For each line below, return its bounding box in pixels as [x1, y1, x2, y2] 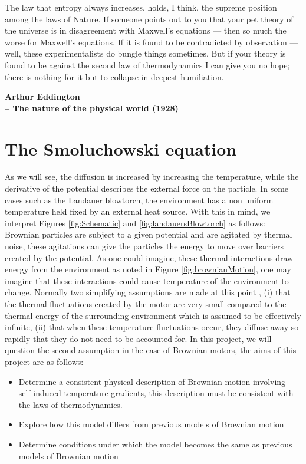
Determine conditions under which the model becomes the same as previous [18, 437, 292, 450]
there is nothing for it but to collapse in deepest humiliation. [5, 70, 224, 83]
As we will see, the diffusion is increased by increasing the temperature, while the [5, 170, 299, 183]
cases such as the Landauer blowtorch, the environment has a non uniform [5, 193, 274, 206]
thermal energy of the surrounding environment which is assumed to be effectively [5, 309, 301, 321]
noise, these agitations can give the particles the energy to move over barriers [5, 240, 284, 252]
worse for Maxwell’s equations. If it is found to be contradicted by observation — [5, 35, 298, 48]
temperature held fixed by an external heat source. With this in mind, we [5, 205, 271, 218]
